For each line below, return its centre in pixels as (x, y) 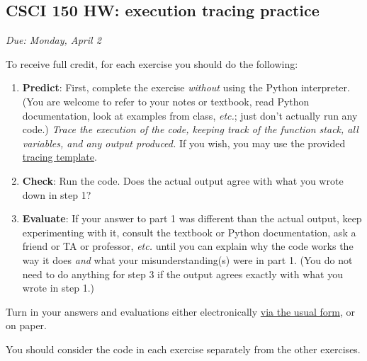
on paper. (27, 325)
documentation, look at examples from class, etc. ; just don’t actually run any (190, 115)
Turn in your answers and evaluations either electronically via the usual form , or (180, 311)
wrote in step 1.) (58, 288)
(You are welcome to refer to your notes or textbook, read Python (166, 101)
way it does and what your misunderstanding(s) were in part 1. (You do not (187, 259)
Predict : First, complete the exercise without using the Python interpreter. (186, 87)
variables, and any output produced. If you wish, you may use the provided (184, 143)
